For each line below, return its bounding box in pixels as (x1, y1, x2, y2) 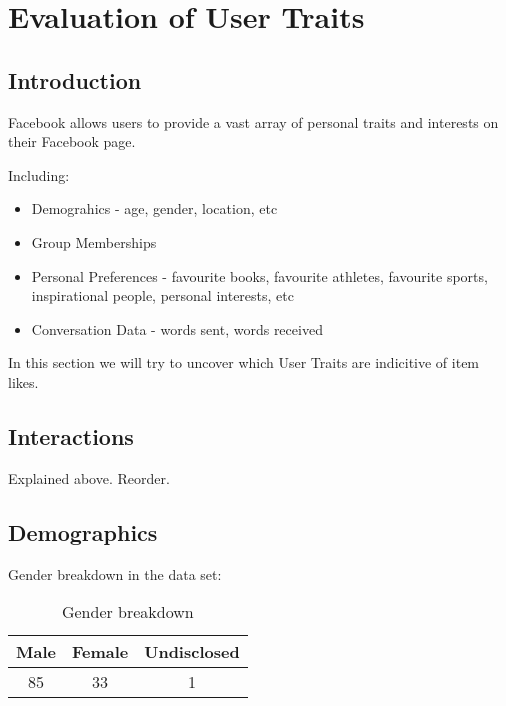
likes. (8, 371, 39, 392)
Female (71, 640, 129, 664)
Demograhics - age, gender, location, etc (31, 198, 278, 219)
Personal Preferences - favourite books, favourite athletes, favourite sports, (31, 265, 488, 286)
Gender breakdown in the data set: (8, 563, 222, 584)
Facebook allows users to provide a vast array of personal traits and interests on (8, 111, 499, 132)
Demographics (8, 516, 158, 547)
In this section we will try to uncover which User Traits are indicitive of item (8, 352, 480, 373)
